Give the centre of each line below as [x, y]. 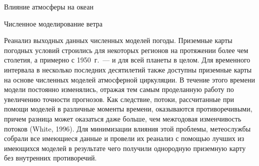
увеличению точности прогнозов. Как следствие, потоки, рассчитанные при [119, 99]
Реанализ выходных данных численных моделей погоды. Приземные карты [118, 40]
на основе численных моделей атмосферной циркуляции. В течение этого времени [129, 79]
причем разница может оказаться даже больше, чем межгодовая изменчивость [123, 118]
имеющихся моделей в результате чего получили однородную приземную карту [125, 148]
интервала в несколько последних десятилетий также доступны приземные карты [128, 69]
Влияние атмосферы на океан [49, 6]
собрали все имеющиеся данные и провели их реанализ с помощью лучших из [124, 138]
